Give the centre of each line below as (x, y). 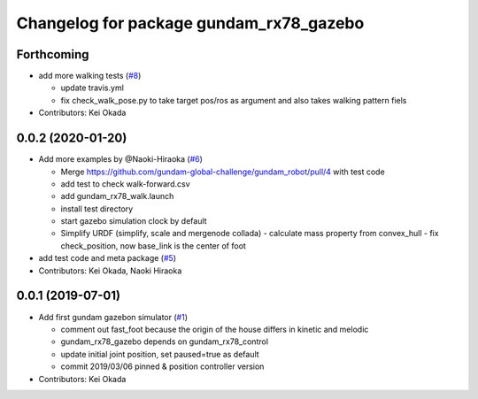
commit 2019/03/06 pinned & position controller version (162, 366)
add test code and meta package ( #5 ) (108, 258)
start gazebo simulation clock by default (134, 221)
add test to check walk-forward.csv (125, 184)
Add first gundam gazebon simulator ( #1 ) (113, 317)
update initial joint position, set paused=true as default (160, 354)
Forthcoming (53, 54)
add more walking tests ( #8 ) (90, 76)
